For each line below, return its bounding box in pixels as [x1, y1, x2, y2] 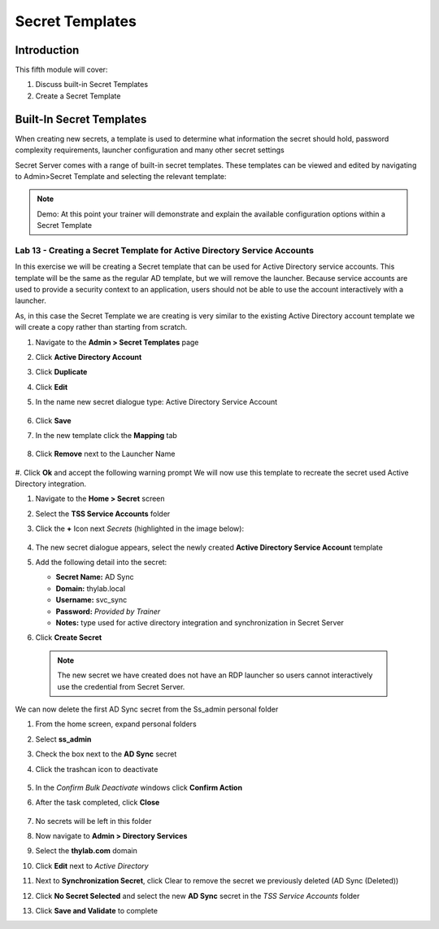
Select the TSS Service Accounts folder [35, 509, 171, 519]
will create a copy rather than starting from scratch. [15, 322, 188, 332]
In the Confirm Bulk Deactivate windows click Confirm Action [35, 782, 243, 792]
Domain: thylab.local [55, 583, 126, 594]
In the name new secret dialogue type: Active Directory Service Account [35, 397, 278, 407]
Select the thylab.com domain [35, 846, 137, 856]
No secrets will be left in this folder [35, 816, 152, 826]
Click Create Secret [35, 633, 102, 642]
